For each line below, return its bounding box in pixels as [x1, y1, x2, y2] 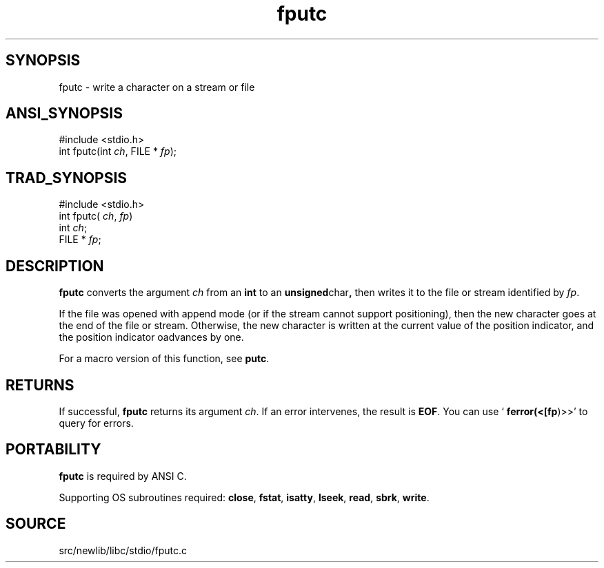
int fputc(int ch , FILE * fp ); [59, 145, 177, 158]
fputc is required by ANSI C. [59, 470, 187, 482]
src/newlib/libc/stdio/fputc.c [59, 544, 188, 556]
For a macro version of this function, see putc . [59, 353, 270, 365]
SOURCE [6, 515, 66, 533]
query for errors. [59, 417, 134, 429]
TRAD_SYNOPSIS [6, 169, 128, 187]
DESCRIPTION [6, 257, 104, 275]
